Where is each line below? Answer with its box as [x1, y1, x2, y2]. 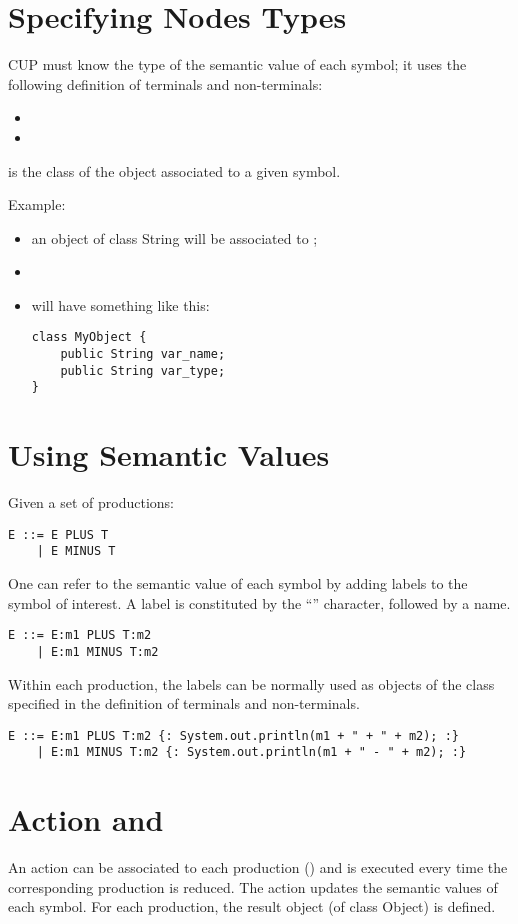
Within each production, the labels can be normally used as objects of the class [8, 673, 495, 694]
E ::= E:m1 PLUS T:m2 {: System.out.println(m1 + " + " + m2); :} [8, 728, 460, 743]
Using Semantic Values [8, 434, 330, 475]
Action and [8, 799, 164, 840]
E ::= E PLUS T [8, 527, 109, 542]
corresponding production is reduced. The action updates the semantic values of [8, 876, 498, 897]
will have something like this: [31, 294, 210, 315]
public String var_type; [60, 363, 226, 378]
